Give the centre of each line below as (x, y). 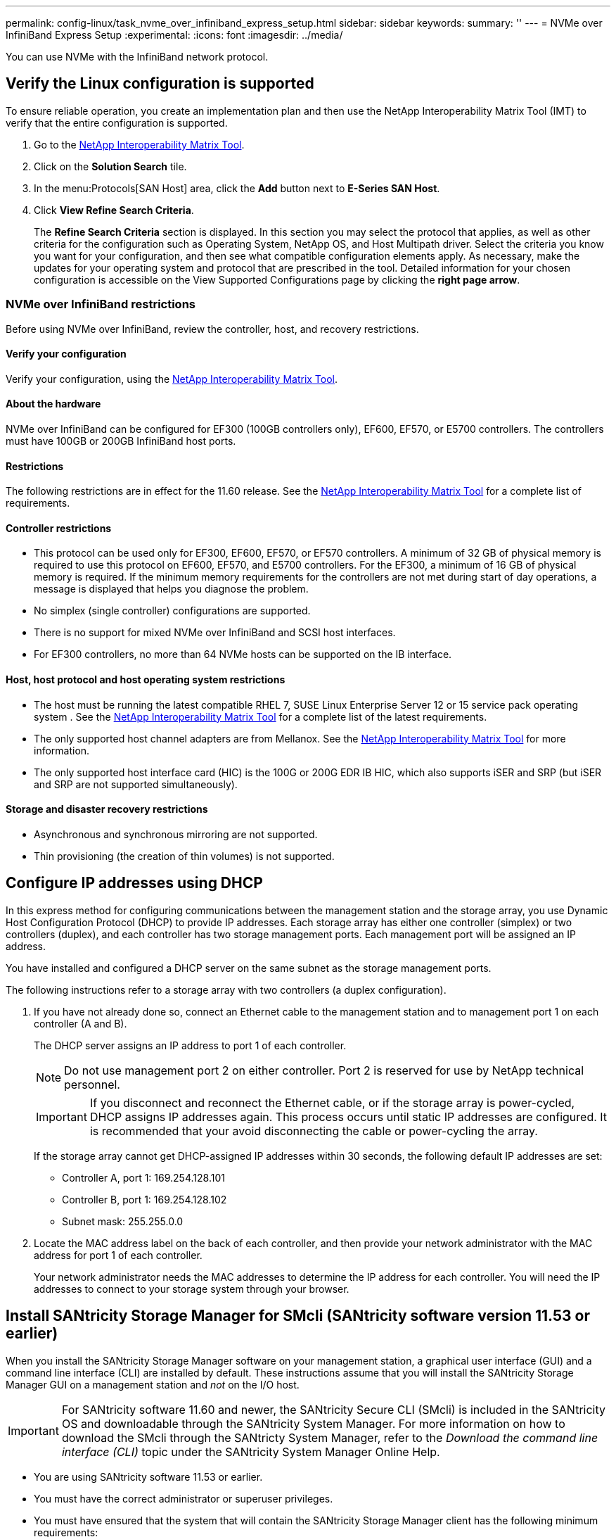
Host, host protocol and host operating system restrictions (146, 680)
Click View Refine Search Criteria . (114, 210)
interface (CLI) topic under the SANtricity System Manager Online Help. (251, 1451)
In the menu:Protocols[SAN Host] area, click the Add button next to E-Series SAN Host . (237, 188)
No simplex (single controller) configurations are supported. (172, 611)
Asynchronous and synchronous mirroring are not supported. (176, 834)
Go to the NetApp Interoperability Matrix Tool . (139, 144)
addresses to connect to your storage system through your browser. (192, 1289)
